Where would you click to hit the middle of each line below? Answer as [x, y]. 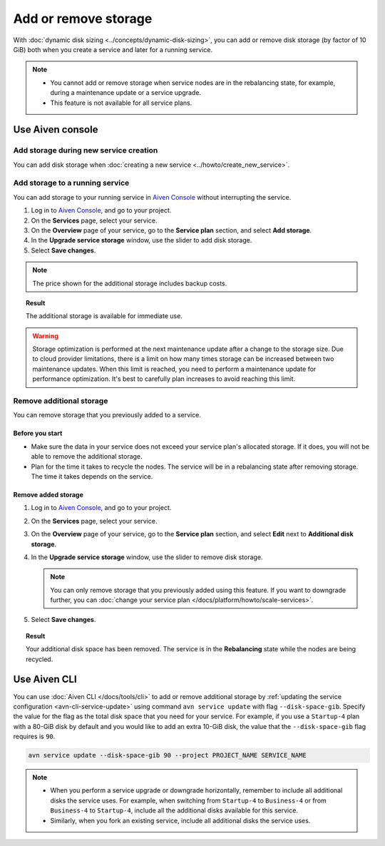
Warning [45, 336]
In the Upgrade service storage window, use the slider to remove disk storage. [147, 557]
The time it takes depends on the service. [92, 476]
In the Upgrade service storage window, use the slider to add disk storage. [142, 240]
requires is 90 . [34, 737]
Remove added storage [48, 494]
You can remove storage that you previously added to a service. [107, 415]
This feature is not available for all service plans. [121, 103]
